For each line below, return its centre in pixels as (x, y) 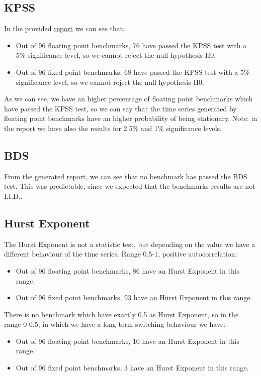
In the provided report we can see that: (65, 28)
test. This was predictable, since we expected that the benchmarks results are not (130, 186)
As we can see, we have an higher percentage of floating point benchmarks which (128, 99)
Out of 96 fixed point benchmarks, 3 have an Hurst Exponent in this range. (132, 368)
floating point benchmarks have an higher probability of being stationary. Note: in (131, 118)
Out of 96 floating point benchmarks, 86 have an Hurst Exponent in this (128, 270)
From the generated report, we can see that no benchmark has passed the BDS (126, 176)
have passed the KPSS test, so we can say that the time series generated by (120, 108)
